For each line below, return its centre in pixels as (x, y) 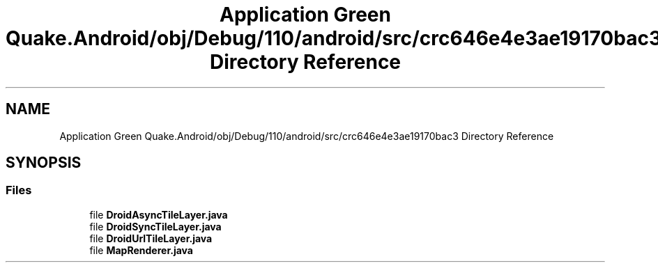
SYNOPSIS (44, 163)
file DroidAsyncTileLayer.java (159, 214)
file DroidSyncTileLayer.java (155, 226)
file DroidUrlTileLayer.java (151, 238)
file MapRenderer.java (141, 250)
